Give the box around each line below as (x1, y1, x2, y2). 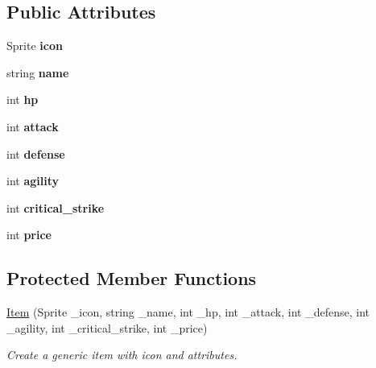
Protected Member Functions (6, 266, 257, 291)
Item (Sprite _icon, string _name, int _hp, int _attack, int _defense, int (6, 304, 370, 320)
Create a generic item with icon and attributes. (6, 346, 238, 363)
